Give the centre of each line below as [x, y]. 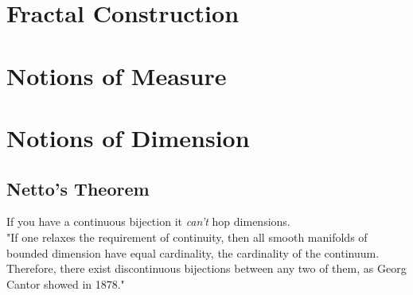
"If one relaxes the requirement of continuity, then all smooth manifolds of [187, 237]
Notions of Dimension [128, 137]
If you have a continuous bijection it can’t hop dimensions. [148, 221]
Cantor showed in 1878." [66, 283]
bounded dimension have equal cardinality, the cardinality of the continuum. [193, 252]
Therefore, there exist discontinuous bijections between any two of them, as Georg [206, 268]
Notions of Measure [117, 75]
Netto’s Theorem [78, 188]
